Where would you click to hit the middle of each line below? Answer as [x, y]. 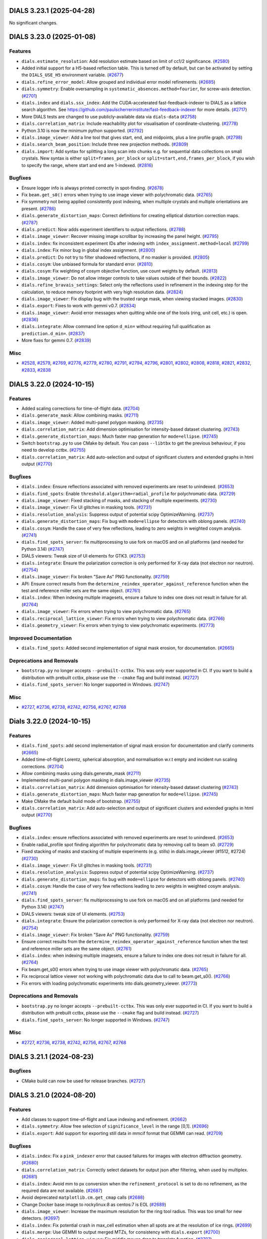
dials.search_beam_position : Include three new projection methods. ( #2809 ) [105, 144]
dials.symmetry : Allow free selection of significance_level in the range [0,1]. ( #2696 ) [115, 1126]
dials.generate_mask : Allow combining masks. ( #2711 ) [80, 415]
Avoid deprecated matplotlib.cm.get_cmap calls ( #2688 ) [83, 1197]
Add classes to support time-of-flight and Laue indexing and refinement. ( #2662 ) [104, 1120]
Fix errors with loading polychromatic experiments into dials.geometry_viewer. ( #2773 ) [110, 983]
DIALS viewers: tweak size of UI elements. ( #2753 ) [73, 914]
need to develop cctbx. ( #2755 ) [54, 450]
